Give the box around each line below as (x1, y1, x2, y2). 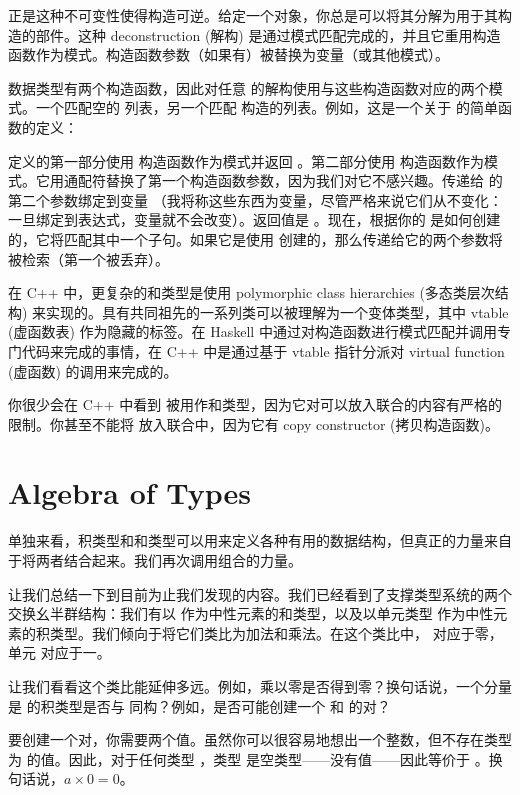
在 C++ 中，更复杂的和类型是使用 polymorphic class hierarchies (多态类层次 (8, 282, 495, 303)
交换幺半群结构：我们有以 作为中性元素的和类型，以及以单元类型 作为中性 (8, 603, 494, 624)
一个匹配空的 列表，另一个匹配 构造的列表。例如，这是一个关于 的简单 (35, 97, 498, 118)
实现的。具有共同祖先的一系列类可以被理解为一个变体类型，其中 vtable (46, 301, 509, 322)
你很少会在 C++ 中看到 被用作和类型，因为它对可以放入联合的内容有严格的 (8, 394, 502, 415)
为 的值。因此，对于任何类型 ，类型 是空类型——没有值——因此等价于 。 (8, 748, 489, 769)
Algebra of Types (8, 472, 252, 513)
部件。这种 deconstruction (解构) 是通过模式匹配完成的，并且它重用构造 (35, 24, 501, 45)
